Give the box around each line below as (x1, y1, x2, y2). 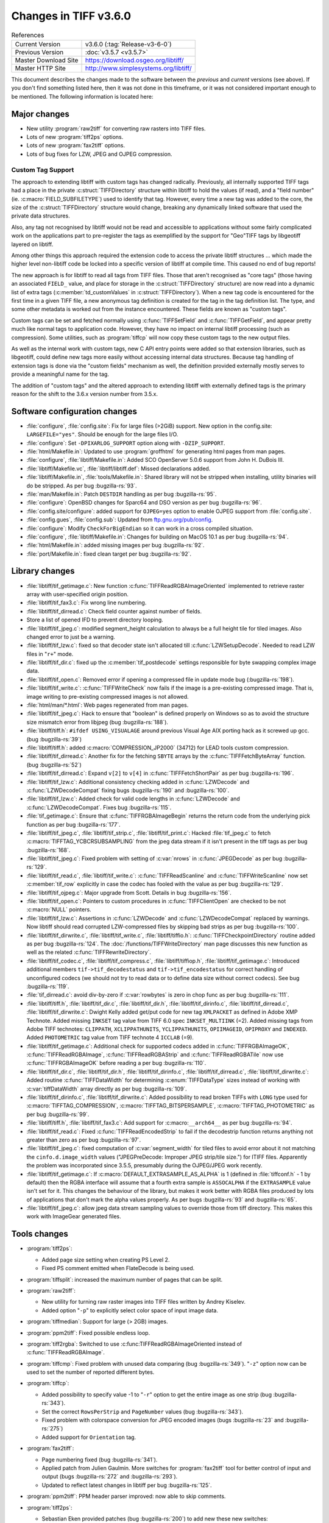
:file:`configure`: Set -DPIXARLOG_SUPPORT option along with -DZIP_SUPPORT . (26, 439, 225, 447)
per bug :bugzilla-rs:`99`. (26, 1111, 90, 1118)
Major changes (11, 108, 70, 119)
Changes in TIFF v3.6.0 (11, 9, 131, 23)
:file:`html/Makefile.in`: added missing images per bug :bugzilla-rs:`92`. (26, 542, 205, 549)
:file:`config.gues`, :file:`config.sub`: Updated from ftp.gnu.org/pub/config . (26, 516, 213, 523)
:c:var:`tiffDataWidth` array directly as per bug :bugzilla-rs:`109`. (26, 1085, 187, 1092)
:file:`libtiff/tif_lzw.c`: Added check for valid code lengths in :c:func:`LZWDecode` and (26, 795, 240, 802)
